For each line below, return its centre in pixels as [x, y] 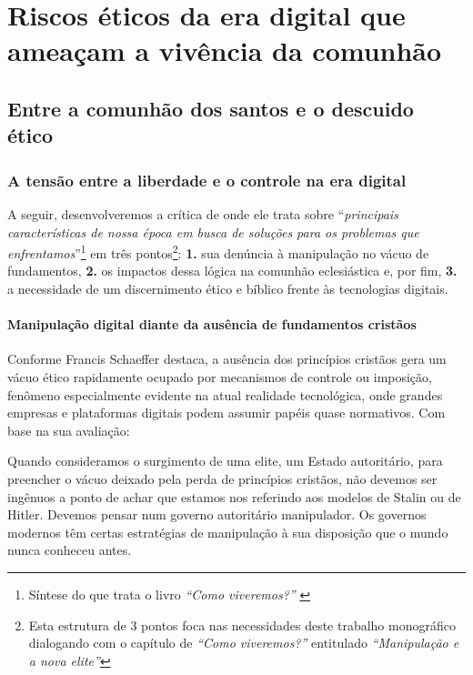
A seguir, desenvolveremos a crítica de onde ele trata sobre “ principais [203, 213]
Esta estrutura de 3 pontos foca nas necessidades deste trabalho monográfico [242, 625]
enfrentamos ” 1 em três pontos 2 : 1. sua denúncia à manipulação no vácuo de [218, 252]
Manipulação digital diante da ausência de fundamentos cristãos [212, 324]
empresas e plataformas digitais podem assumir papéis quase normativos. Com [226, 413]
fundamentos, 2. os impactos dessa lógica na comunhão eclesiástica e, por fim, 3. [232, 271]
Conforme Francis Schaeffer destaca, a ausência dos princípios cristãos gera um [227, 359]
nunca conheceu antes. [70, 550]
